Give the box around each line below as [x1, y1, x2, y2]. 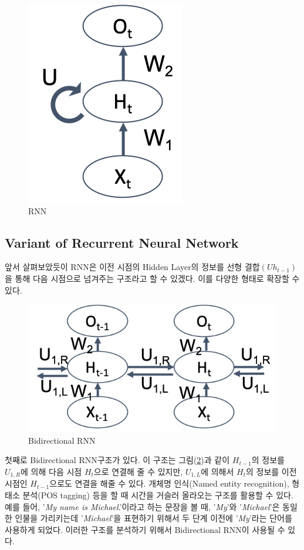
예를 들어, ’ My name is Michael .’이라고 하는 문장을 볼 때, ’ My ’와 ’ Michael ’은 [5, 500, 280, 512]
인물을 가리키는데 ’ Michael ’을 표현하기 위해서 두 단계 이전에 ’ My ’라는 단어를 [15, 512, 292, 524]
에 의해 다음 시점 [21, 465, 82, 477]
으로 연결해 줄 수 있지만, [93, 465, 183, 477]
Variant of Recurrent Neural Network [5, 233, 239, 251]
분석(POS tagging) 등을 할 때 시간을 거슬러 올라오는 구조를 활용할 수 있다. [22, 489, 293, 501]
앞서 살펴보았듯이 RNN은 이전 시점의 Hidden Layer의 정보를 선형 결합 [5, 261, 260, 273]
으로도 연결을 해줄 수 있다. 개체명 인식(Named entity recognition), [49, 477, 289, 490]
